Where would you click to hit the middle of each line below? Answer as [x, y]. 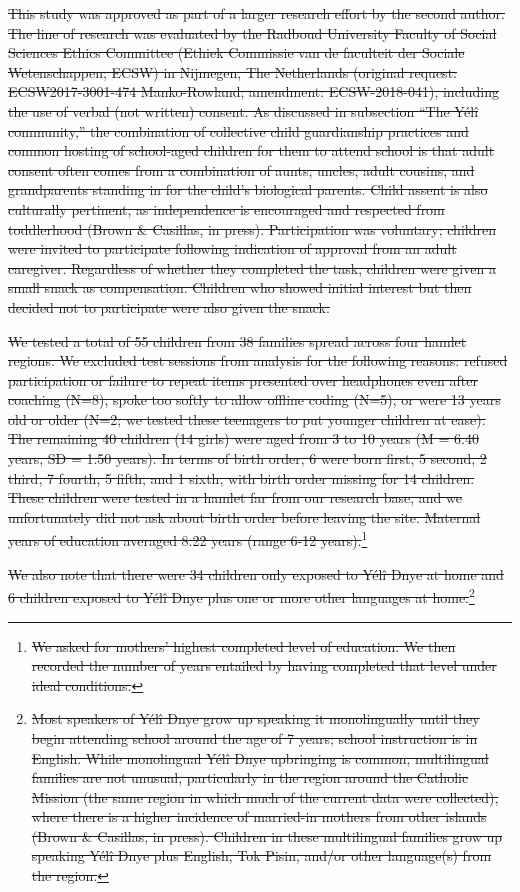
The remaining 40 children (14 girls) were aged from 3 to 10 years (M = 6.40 [243, 438]
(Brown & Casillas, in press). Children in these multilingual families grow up [267, 835]
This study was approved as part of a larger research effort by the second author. [256, 13]
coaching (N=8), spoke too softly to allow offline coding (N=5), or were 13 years [254, 399]
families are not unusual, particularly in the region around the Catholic [250, 777]
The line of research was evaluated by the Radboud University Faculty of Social [252, 32]
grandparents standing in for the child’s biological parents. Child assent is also [248, 189]
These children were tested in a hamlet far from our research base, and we [235, 497]
